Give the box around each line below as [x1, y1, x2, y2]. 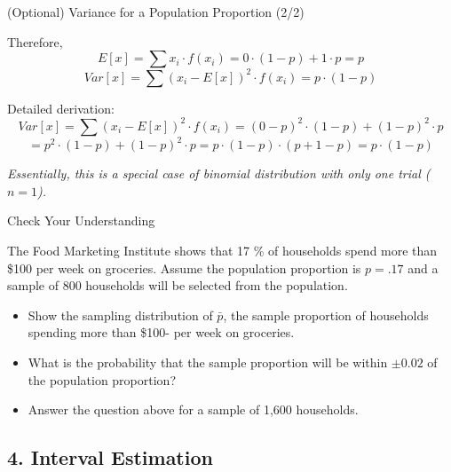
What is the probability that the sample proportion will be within [28, 353, 388, 372]
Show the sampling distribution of [28, 305, 213, 324]
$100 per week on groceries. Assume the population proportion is [7, 258, 361, 277]
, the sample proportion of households [223, 305, 429, 324]
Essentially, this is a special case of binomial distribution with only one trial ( [7, 164, 431, 183]
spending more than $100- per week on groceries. [28, 323, 295, 342]
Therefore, [7, 32, 63, 51]
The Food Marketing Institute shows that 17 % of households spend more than [7, 241, 438, 260]
